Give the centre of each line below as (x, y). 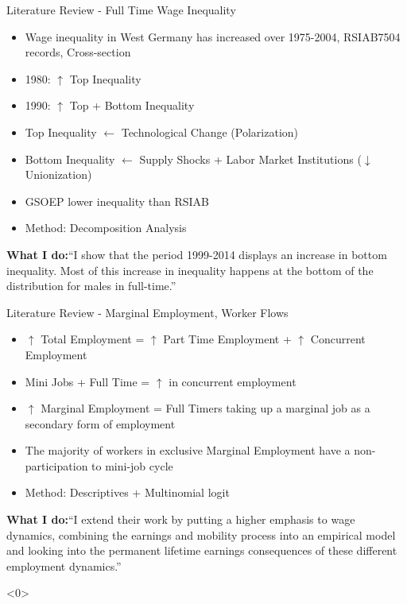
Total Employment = (93, 339)
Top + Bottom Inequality (132, 105)
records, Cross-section (78, 52)
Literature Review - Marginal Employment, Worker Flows (147, 312)
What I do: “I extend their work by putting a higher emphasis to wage (181, 519)
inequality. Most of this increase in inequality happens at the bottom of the (190, 270)
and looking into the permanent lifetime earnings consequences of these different (202, 550)
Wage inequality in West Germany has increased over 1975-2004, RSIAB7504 (213, 36)
